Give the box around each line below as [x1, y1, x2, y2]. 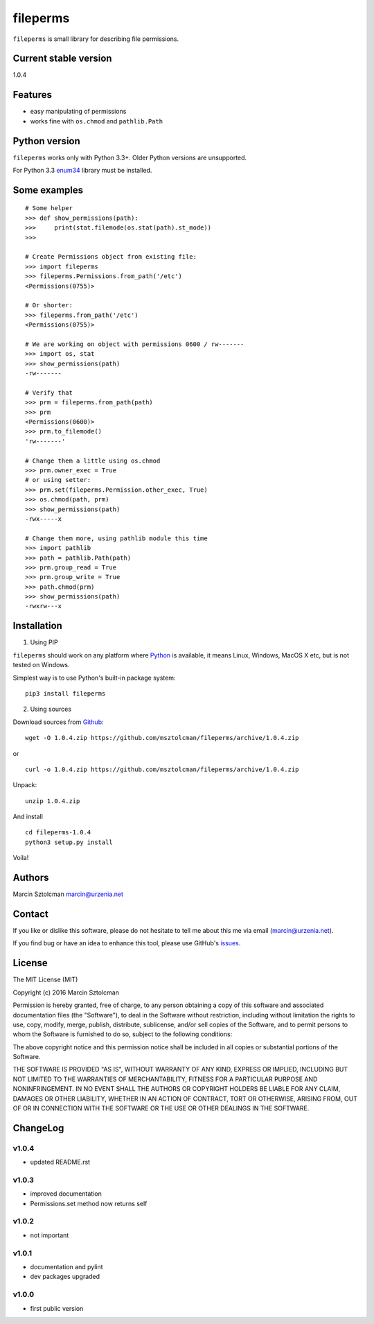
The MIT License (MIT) [12, 975, 78, 984]
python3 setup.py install [25, 838, 114, 846]
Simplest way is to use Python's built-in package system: [12, 673, 176, 682]
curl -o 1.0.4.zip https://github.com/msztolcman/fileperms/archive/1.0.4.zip [25, 765, 299, 773]
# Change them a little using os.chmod [25, 456, 161, 465]
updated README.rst [30, 1158, 90, 1167]
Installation [12, 620, 62, 632]
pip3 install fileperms [25, 689, 106, 697]
